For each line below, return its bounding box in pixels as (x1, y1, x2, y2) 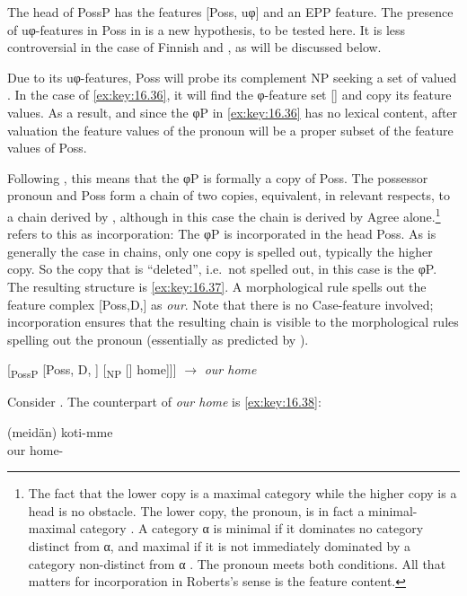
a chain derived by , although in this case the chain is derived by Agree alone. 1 (7, 204, 441, 225)
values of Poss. (7, 138, 87, 157)
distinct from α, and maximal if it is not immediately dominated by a (28, 537, 411, 556)
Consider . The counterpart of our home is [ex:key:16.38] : (7, 392, 322, 411)
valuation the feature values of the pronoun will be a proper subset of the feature (7, 120, 454, 139)
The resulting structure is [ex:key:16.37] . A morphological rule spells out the (7, 276, 427, 295)
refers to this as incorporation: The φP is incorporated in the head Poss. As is (7, 224, 436, 243)
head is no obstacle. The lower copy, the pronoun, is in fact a (28, 501, 365, 520)
